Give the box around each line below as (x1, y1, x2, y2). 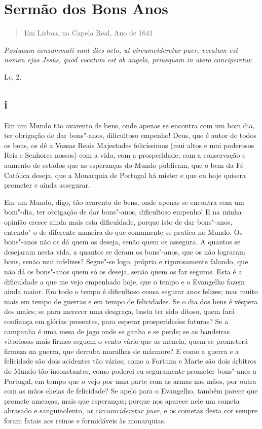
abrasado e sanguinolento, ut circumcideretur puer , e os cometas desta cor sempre (4, 405, 258, 416)
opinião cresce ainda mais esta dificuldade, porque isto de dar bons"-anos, (4, 217, 233, 227)
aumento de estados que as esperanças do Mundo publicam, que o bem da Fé (4, 160, 244, 170)
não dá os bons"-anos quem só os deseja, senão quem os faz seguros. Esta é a (4, 266, 242, 277)
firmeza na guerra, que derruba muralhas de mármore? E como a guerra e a (4, 345, 239, 356)
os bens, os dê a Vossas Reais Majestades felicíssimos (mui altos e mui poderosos (4, 139, 254, 150)
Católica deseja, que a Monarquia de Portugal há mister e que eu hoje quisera (4, 169, 246, 180)
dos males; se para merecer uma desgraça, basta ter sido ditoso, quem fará (4, 306, 235, 316)
